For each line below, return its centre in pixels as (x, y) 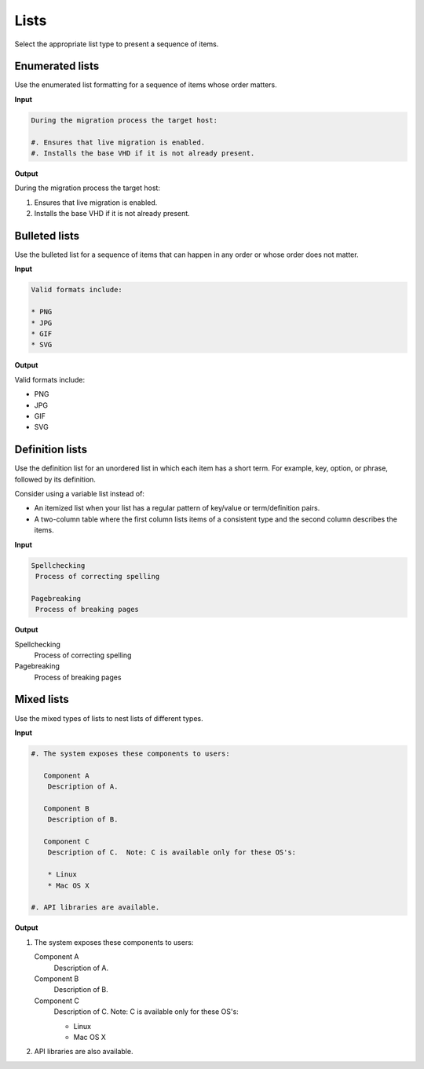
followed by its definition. (55, 479)
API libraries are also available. (84, 1052)
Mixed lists (42, 699)
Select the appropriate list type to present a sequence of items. (117, 44)
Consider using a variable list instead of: (80, 494)
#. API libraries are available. (95, 908)
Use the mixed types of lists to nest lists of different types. (109, 718)
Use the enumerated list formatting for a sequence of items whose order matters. (146, 85)
